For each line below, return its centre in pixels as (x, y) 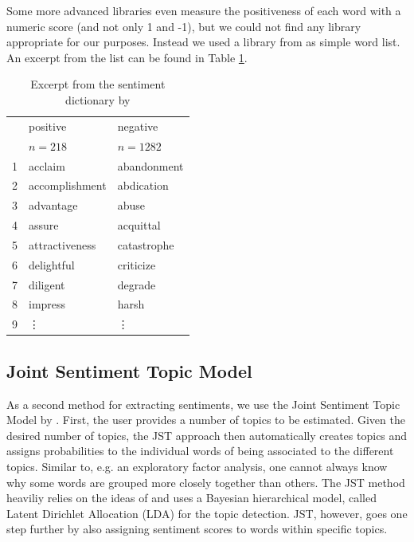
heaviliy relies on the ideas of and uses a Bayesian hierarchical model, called (192, 498)
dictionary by (98, 99)
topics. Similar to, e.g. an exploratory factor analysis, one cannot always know (197, 466)
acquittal (139, 225)
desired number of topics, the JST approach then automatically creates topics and (207, 435)
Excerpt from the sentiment (98, 84)
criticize (137, 264)
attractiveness (62, 244)
